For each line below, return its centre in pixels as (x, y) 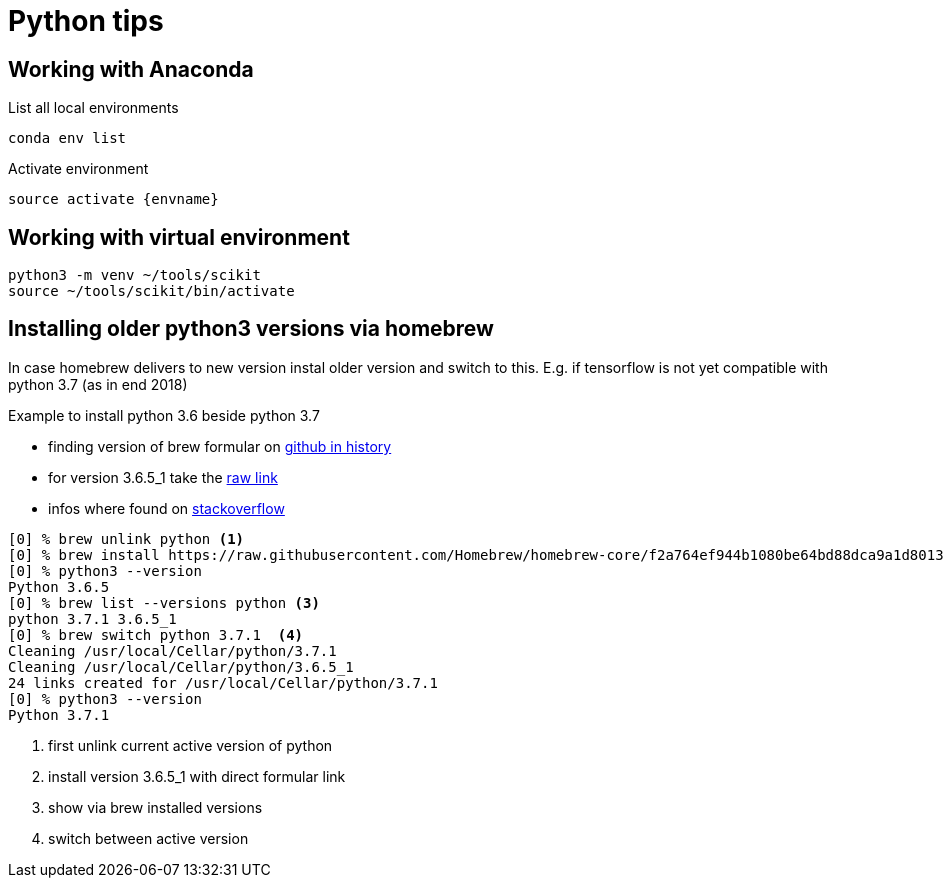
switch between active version (148, 838)
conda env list (67, 138)
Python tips (86, 21)
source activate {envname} (113, 199)
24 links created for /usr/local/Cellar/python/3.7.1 (223, 682)
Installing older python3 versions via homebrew (251, 329)
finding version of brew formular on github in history (220, 446)
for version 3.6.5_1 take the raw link (163, 477)
